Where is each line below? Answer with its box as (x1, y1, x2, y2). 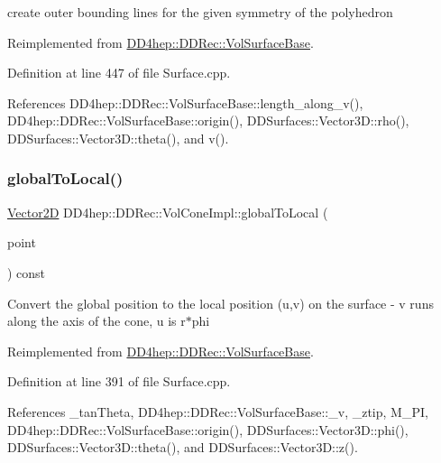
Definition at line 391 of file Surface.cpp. (7, 372, 231, 391)
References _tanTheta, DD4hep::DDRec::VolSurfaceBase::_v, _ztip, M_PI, (7, 402, 428, 421)
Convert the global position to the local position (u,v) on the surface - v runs (7, 293, 434, 312)
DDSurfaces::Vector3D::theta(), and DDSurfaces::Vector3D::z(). (7, 438, 358, 457)
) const (7, 263, 46, 282)
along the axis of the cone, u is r (7, 311, 186, 330)
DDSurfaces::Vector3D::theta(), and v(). (7, 128, 229, 147)
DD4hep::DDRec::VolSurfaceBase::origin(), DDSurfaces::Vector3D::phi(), (7, 420, 409, 439)
